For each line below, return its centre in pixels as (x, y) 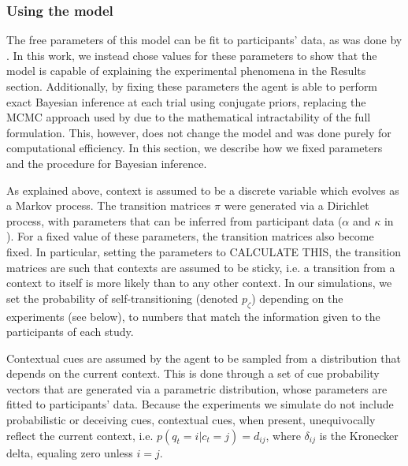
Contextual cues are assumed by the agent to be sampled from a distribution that (204, 358)
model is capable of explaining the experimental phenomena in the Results (186, 71)
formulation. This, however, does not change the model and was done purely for (199, 132)
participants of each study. (70, 332)
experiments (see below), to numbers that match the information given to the (193, 316)
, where (283, 435)
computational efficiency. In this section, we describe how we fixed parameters (195, 148)
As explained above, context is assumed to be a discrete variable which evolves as (203, 190)
